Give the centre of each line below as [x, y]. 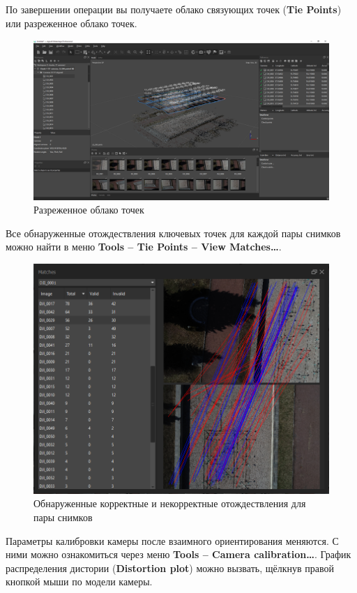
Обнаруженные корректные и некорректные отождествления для [170, 503]
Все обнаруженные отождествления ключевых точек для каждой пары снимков [173, 233]
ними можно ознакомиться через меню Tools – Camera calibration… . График [178, 554]
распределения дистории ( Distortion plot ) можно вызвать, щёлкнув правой [170, 568]
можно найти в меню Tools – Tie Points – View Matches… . [144, 247]
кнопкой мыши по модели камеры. [79, 581]
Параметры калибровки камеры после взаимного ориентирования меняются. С [172, 540]
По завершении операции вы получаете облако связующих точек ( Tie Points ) [174, 9]
